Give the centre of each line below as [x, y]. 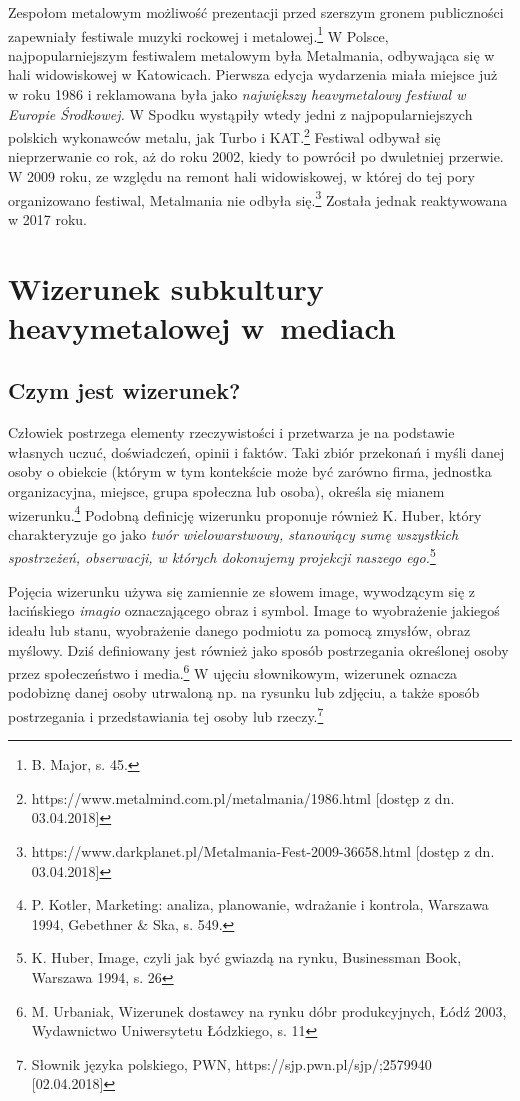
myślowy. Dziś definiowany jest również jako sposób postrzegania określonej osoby [258, 649]
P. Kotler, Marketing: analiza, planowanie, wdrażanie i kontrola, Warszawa [260, 904]
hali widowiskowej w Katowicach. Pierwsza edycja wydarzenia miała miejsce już [253, 74]
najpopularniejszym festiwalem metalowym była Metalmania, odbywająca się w [251, 54]
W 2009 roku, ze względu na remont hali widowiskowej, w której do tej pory [241, 176]
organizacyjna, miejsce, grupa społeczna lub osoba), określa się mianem [226, 491]
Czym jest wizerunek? [124, 390]
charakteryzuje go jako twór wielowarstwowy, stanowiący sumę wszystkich [233, 533]
